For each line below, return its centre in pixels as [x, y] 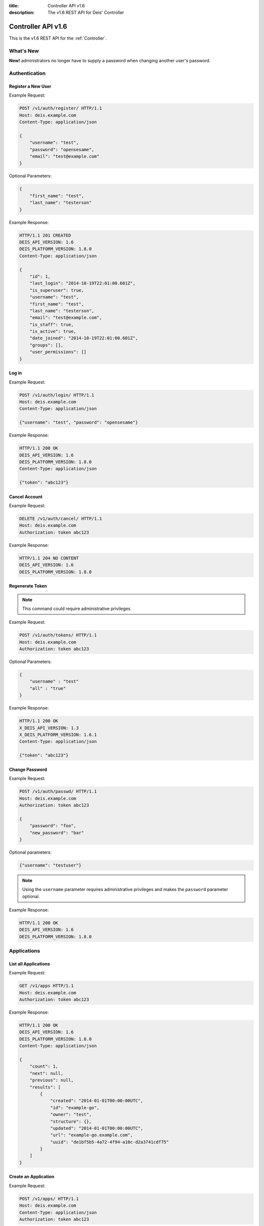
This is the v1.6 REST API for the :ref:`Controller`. [58, 38]
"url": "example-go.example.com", [91, 1135]
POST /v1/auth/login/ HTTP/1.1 [57, 395]
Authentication [27, 74]
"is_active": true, [53, 332]
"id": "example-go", [75, 1108]
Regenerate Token [28, 586]
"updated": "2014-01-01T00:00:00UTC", [97, 1128]
